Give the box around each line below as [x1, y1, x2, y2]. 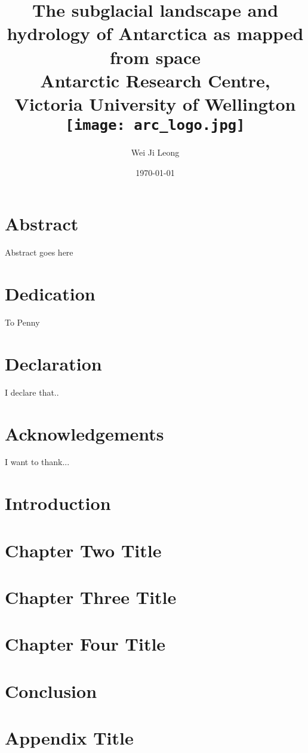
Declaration [5, 351, 102, 375]
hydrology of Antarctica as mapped [7, 21, 304, 45]
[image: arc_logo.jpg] [65, 117, 245, 134]
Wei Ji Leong [131, 146, 180, 159]
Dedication [5, 281, 96, 306]
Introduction [5, 491, 111, 515]
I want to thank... [5, 456, 70, 468]
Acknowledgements [5, 421, 164, 445]
